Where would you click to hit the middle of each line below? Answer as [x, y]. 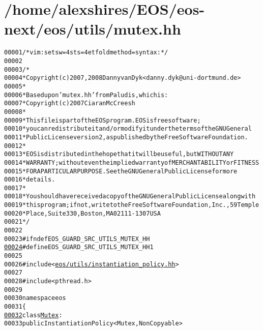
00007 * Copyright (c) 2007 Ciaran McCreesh [70, 103]
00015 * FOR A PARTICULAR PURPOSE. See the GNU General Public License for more [121, 171]
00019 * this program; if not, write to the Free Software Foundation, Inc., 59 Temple [132, 205]
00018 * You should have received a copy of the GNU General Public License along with [130, 197]
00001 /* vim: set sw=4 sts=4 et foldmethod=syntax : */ [86, 53]
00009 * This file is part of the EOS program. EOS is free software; [103, 120]
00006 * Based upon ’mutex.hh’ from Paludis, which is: [86, 95]
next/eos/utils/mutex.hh [93, 29]
